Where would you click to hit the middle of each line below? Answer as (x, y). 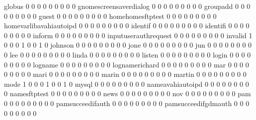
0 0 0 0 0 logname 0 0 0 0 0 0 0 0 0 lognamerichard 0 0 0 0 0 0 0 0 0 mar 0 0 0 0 (127, 64)
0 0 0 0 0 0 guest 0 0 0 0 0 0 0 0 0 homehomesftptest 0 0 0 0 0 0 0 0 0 (110, 16)
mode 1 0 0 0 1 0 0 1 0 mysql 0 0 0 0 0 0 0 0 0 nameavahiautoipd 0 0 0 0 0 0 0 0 (127, 84)
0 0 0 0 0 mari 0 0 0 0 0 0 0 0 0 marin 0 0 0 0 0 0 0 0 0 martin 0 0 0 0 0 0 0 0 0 (125, 74)
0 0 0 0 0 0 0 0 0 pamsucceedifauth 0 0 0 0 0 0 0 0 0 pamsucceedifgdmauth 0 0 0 (127, 103)
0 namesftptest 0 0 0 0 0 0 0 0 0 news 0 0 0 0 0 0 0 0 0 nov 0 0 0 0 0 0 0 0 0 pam (128, 93)
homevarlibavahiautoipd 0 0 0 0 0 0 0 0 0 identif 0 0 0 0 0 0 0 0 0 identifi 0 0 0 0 (127, 26)
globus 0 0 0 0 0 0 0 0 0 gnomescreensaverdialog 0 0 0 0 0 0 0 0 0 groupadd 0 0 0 (127, 6)
